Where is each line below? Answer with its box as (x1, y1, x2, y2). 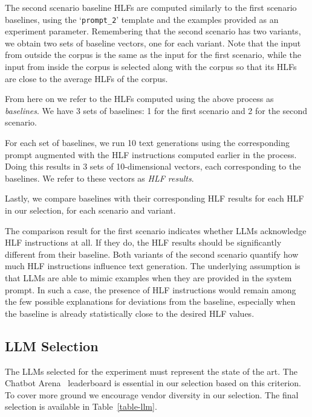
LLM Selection (5, 336, 99, 355)
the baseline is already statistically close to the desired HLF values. (5, 307, 255, 319)
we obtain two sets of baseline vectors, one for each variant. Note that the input (5, 36, 301, 49)
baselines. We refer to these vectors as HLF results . (5, 171, 194, 184)
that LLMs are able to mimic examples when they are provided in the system (5, 271, 292, 284)
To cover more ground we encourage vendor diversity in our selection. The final (5, 388, 299, 401)
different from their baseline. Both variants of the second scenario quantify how (5, 247, 299, 260)
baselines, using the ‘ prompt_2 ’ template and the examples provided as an (5, 13, 279, 25)
